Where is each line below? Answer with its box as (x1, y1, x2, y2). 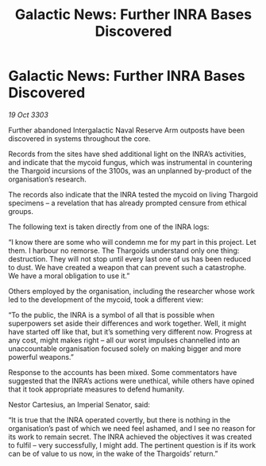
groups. (8, 206, 34, 216)
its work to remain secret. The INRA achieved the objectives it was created (8, 432, 253, 441)
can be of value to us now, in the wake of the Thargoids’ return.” (8, 449, 218, 458)
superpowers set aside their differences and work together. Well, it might (8, 319, 247, 328)
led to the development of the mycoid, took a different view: (8, 295, 204, 304)
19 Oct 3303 (8, 109, 49, 120)
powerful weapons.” (8, 352, 74, 361)
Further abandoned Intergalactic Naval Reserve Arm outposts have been (8, 125, 245, 135)
